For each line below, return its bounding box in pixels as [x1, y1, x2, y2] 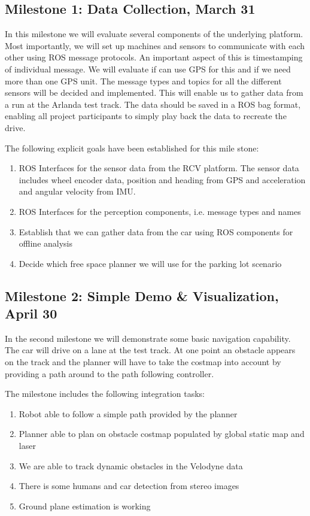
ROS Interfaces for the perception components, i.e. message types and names [19, 205, 301, 217]
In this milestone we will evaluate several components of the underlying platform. [5, 28, 303, 40]
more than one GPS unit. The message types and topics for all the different [5, 74, 282, 87]
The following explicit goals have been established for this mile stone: [5, 141, 259, 154]
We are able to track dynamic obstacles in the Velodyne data [19, 459, 243, 472]
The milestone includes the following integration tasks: [5, 387, 205, 400]
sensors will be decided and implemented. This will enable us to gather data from [5, 86, 303, 99]
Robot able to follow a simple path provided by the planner [19, 407, 238, 420]
